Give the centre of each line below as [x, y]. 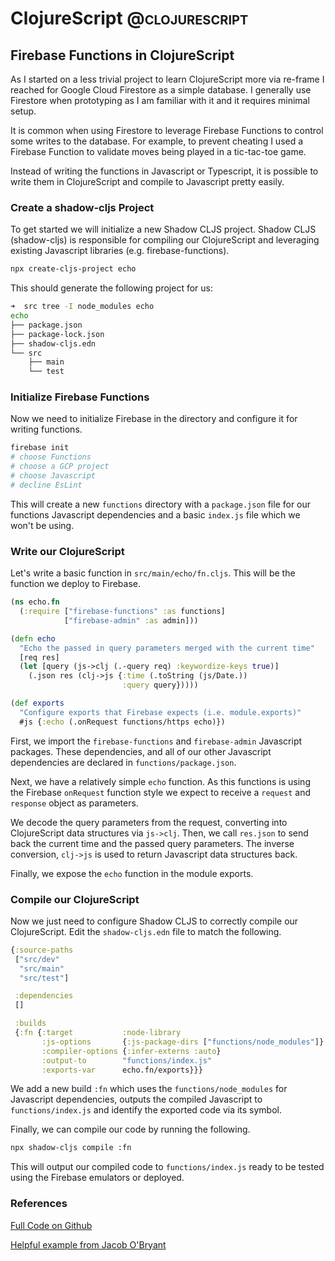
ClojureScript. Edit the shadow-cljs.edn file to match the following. [146, 931]
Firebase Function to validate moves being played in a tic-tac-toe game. [158, 151]
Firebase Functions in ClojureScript [122, 55]
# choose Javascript [53, 476]
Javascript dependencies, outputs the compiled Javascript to [136, 1099]
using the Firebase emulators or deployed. [97, 1178]
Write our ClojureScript [67, 551]
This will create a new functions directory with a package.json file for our [161, 504]
